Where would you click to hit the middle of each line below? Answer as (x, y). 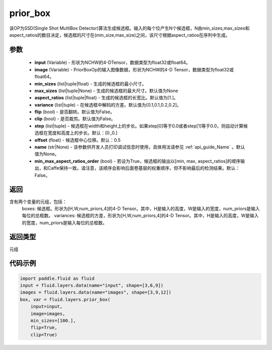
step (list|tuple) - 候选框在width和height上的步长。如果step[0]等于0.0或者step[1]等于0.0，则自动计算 (139, 126)
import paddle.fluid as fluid (57, 278)
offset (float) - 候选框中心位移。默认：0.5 (78, 140)
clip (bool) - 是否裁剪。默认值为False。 (75, 119)
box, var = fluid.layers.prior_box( (65, 299)
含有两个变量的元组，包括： (38, 202)
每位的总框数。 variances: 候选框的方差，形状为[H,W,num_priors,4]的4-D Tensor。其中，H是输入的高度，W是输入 (140, 216)
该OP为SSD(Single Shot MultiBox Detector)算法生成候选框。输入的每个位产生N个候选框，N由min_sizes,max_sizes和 (129, 28)
